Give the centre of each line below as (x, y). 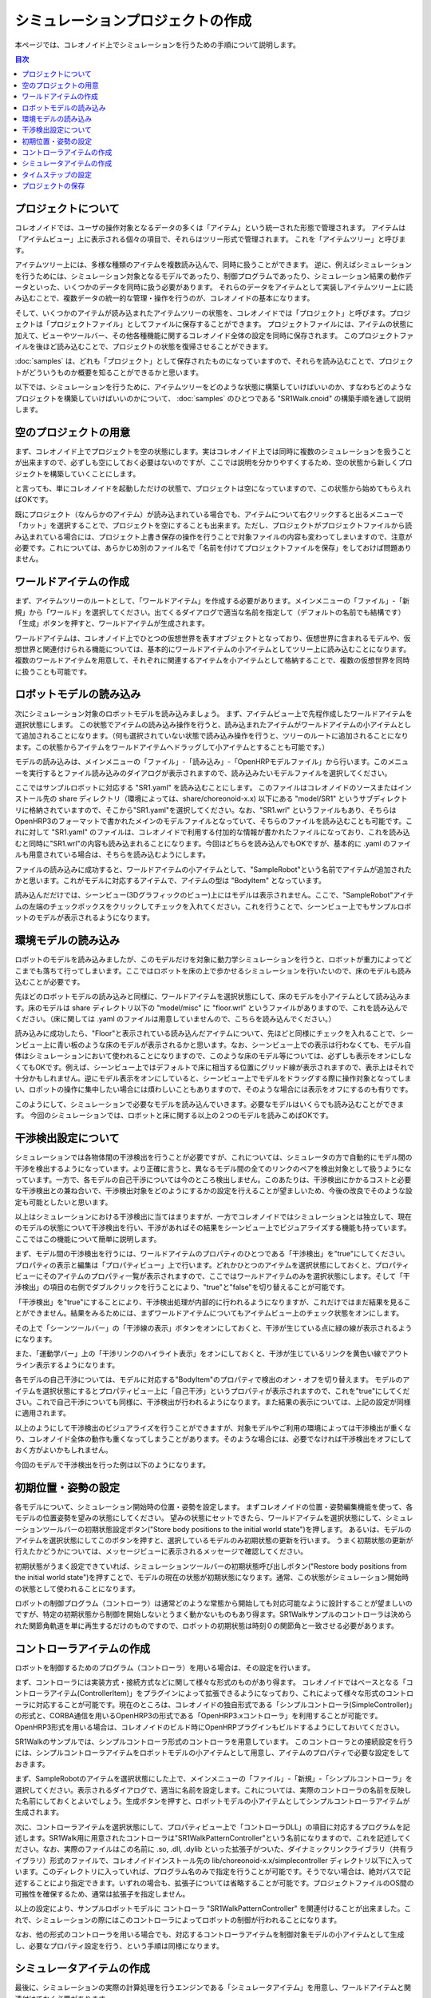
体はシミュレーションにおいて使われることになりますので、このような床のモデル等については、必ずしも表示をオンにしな (214, 1056)
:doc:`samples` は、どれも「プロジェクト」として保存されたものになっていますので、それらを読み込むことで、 (197, 361)
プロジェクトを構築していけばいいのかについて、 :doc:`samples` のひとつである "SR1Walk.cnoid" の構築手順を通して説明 (213, 398)
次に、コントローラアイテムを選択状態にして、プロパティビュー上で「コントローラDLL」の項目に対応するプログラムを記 (212, 1827)
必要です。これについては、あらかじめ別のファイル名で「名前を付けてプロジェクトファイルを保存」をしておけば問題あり (214, 548)
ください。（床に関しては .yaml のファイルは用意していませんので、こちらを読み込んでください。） (175, 1019)
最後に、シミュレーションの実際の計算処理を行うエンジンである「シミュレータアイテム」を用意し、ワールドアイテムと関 (213, 1988)
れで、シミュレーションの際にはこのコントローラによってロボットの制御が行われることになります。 (178, 1920)
